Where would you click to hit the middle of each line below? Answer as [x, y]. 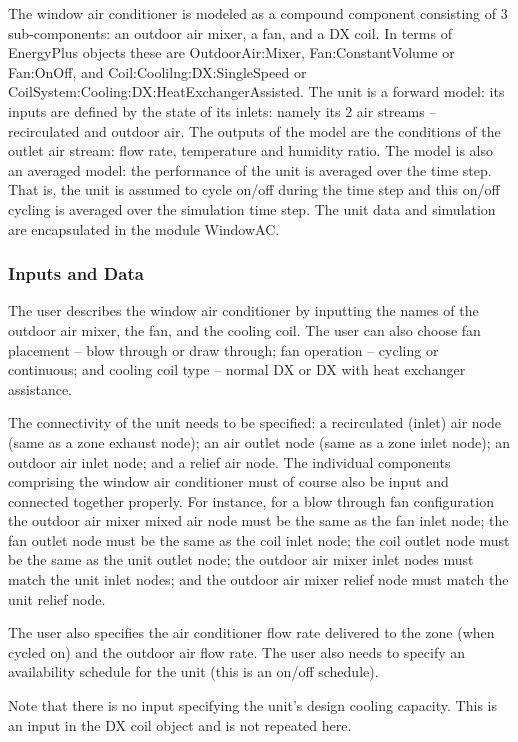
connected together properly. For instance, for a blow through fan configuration [251, 500]
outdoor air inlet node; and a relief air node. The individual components [229, 461]
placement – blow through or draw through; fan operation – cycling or [223, 349]
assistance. [40, 388]
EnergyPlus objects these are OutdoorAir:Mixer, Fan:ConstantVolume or [231, 52]
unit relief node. [57, 598]
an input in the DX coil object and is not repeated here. [180, 724]
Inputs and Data [76, 273]
